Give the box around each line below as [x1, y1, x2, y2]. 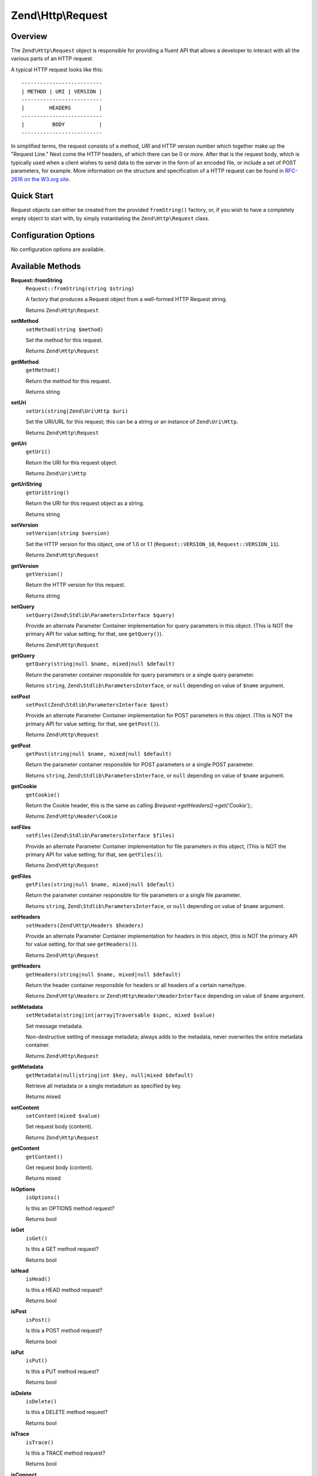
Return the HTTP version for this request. [25, 582, 126, 589]
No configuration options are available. [11, 246, 105, 253]
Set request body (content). [25, 1123, 93, 1130]
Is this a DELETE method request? [25, 1409, 108, 1416]
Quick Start [11, 191, 54, 201]
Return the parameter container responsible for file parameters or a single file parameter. [25, 892, 241, 899]
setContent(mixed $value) [25, 1113, 101, 1119]
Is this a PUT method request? [25, 1367, 100, 1375]
